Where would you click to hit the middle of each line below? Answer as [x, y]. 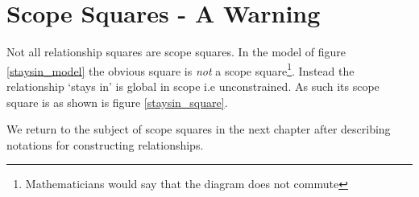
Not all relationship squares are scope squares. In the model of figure [176, 52]
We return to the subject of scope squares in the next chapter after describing [199, 129]
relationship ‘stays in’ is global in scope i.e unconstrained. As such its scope [193, 86]
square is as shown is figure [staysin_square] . [117, 102]
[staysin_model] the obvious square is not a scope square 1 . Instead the [180, 69]
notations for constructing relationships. [105, 144]
